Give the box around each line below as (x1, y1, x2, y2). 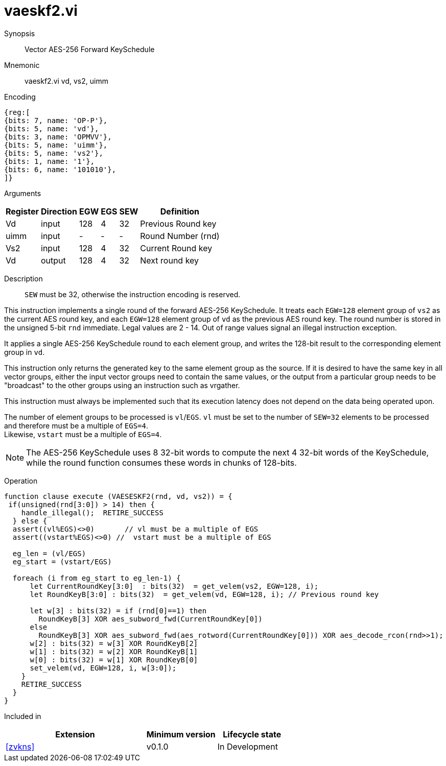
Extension (55, 729, 95, 739)
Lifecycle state (223, 729, 281, 739)
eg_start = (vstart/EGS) (12, 557, 112, 566)
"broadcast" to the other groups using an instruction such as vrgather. (4, 380, 240, 390)
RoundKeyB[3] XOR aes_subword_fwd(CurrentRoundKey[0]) (38, 614, 263, 623)
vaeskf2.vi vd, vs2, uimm (25, 76, 108, 85)
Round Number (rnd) (140, 230, 220, 241)
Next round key (140, 255, 199, 266)
